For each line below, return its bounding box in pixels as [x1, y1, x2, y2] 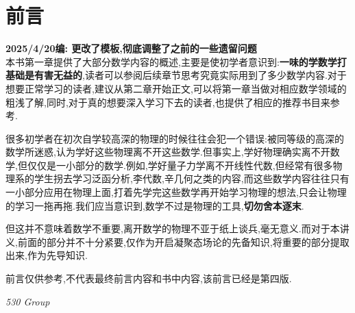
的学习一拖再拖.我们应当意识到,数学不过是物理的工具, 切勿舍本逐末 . [5, 198, 304, 212]
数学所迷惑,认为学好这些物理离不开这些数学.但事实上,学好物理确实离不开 [5, 145, 330, 159]
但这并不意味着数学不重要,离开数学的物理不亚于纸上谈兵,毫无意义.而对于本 [5, 221, 340, 236]
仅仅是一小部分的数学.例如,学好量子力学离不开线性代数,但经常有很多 [27, 158, 333, 172]
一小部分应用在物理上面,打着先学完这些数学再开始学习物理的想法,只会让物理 [5, 185, 347, 199]
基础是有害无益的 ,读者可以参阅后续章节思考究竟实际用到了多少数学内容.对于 [5, 68, 347, 82]
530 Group [5, 294, 50, 308]
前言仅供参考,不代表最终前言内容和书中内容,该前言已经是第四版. [5, 271, 292, 286]
